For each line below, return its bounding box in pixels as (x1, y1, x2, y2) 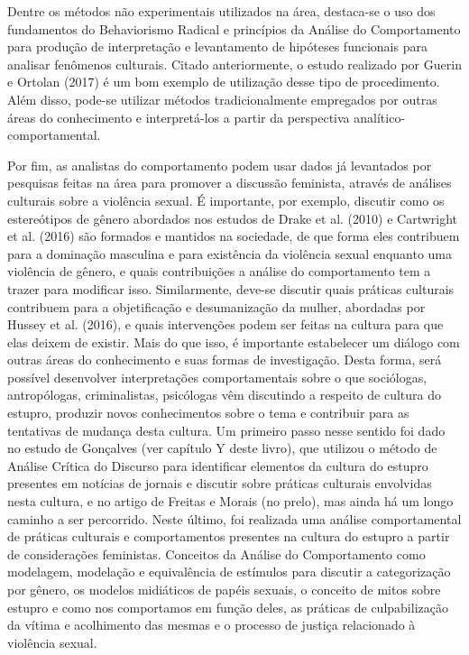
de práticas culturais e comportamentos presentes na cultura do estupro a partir (7, 527, 450, 546)
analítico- (354, 107, 406, 126)
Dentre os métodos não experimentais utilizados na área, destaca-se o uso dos (7, 2, 436, 20)
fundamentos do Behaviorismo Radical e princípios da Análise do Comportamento (7, 19, 461, 38)
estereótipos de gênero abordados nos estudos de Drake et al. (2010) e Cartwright (7, 208, 458, 227)
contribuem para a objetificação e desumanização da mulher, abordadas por (7, 297, 426, 316)
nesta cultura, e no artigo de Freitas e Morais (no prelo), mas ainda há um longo (7, 492, 454, 511)
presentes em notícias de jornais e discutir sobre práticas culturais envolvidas (7, 474, 432, 493)
